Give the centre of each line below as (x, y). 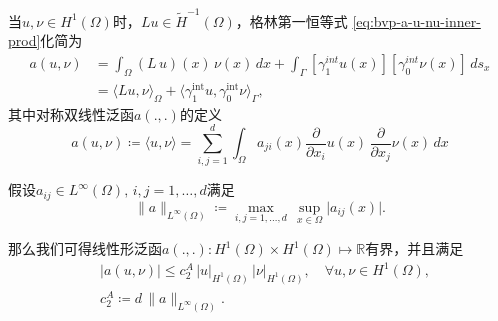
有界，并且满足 (414, 248)
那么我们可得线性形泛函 (85, 248)
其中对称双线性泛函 (71, 113)
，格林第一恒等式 (291, 20)
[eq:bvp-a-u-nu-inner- (416, 20)
